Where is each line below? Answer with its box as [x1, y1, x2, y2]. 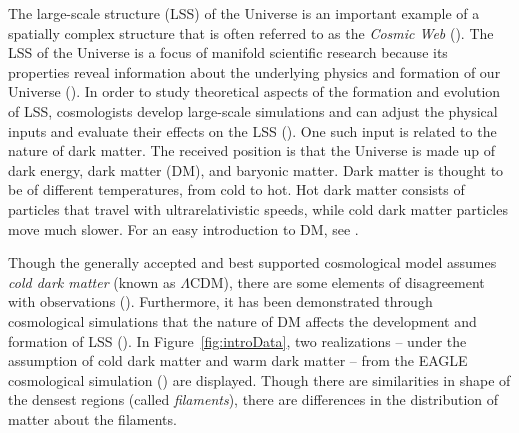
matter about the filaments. [8, 408, 177, 429]
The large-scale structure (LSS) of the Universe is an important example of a [8, 3, 480, 23]
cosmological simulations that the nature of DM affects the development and [8, 310, 477, 331]
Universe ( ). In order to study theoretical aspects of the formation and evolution [8, 81, 501, 102]
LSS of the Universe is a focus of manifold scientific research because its [8, 42, 448, 63]
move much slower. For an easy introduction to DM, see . [8, 218, 359, 239]
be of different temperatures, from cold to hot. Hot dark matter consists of [8, 179, 465, 200]
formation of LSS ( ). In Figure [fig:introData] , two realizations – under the [8, 330, 467, 351]
